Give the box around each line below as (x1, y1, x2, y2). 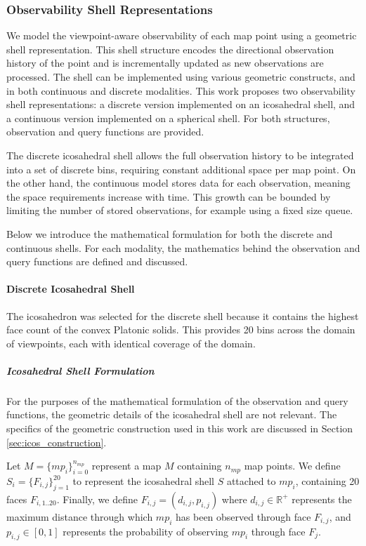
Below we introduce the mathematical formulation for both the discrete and (6, 226, 333, 241)
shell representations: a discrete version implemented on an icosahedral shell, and (6, 97, 355, 112)
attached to (226, 474, 276, 488)
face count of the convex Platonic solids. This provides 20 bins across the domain (6, 322, 355, 337)
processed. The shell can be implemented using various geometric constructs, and (6, 69, 355, 84)
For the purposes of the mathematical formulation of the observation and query (6, 393, 348, 408)
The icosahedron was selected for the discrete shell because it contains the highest (6, 308, 359, 323)
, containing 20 (295, 474, 360, 488)
